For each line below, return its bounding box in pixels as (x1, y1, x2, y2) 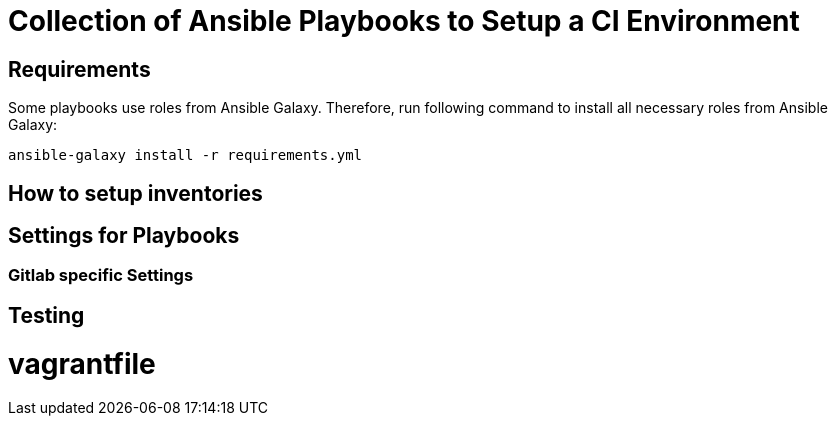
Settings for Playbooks (8, 223, 240, 249)
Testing (8, 302, 85, 328)
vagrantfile (8, 346, 156, 381)
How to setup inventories (8, 180, 263, 206)
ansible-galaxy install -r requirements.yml (8, 147, 363, 164)
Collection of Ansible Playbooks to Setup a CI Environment (8, 4, 800, 38)
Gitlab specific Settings (8, 265, 194, 286)
